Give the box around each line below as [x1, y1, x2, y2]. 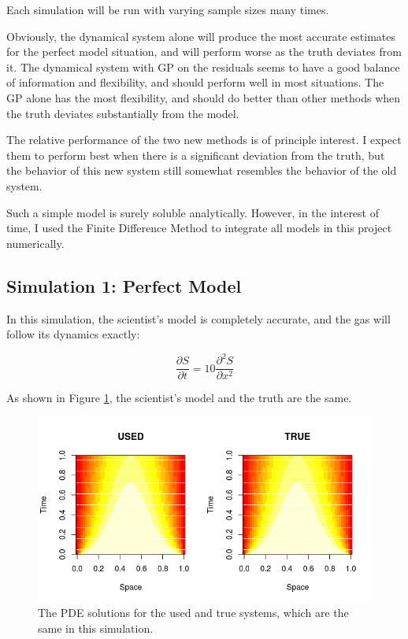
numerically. [6, 235, 65, 251]
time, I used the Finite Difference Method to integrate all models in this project [6, 220, 392, 236]
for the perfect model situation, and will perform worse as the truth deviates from [6, 43, 402, 60]
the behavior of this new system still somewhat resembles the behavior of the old [6, 162, 397, 179]
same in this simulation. [38, 619, 154, 636]
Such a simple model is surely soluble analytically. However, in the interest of [6, 204, 379, 220]
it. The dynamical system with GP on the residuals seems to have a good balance [6, 58, 400, 75]
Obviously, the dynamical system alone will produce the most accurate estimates [6, 28, 396, 44]
